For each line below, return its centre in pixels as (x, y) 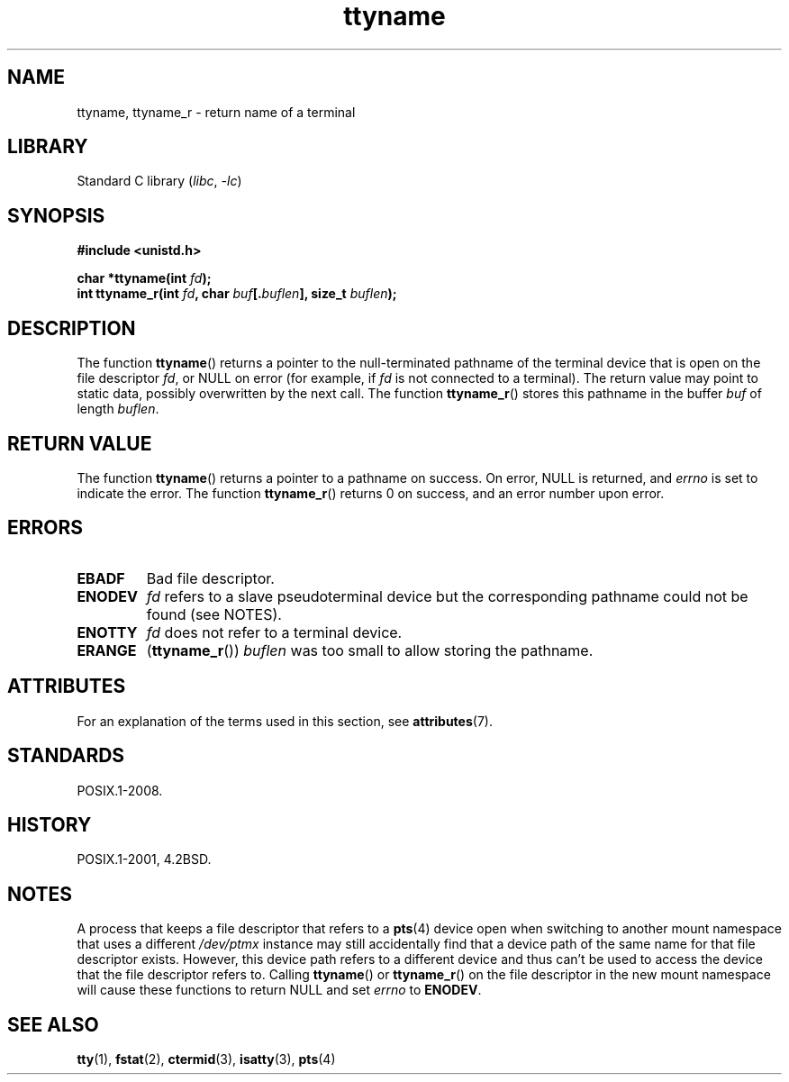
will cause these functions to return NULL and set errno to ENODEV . (279, 990)
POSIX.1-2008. (120, 790)
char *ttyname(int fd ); (144, 278)
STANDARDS (66, 756)
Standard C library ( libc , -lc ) (159, 181)
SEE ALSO (53, 1024)
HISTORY (50, 824)
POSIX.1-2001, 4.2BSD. (144, 859)
